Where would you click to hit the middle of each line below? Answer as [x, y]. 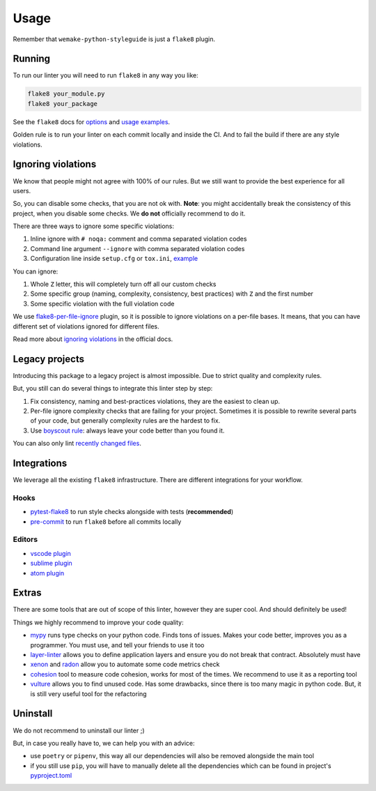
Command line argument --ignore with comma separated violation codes [138, 248]
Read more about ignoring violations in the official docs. [93, 339]
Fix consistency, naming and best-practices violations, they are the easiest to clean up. [155, 401]
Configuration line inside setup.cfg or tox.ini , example [114, 259]
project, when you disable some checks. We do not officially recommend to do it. [129, 213]
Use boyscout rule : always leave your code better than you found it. [127, 430]
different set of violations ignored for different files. [86, 326]
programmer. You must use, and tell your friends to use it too [117, 645]
